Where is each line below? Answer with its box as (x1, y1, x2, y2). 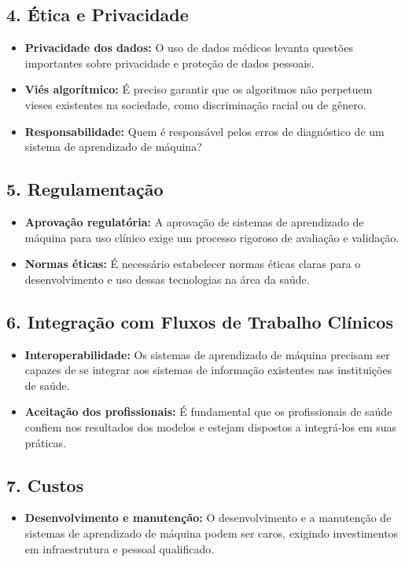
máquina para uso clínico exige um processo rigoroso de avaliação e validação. (24, 229, 399, 245)
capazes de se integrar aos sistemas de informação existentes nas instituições (24, 362, 392, 378)
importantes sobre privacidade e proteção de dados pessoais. (24, 54, 315, 71)
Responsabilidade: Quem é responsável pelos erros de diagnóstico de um (24, 123, 385, 139)
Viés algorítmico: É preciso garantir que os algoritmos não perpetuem (24, 81, 373, 97)
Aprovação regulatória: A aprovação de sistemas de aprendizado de (24, 213, 364, 230)
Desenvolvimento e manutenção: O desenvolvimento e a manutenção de (24, 509, 392, 526)
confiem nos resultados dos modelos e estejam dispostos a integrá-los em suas (24, 418, 397, 435)
